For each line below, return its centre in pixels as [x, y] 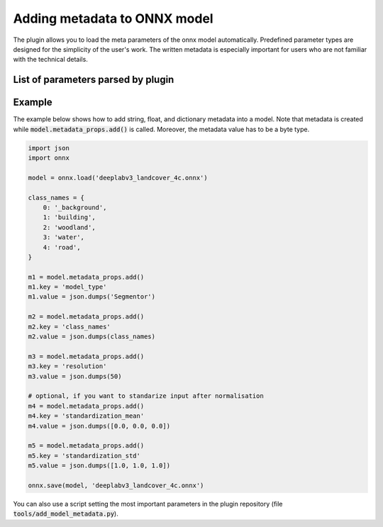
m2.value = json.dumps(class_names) [92, 337]
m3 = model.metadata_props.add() [86, 356]
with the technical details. [50, 60]
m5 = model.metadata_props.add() [86, 446]
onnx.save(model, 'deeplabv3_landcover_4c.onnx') [116, 485]
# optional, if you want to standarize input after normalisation [146, 396]
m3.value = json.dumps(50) [75, 376]
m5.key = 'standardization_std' [84, 455]
